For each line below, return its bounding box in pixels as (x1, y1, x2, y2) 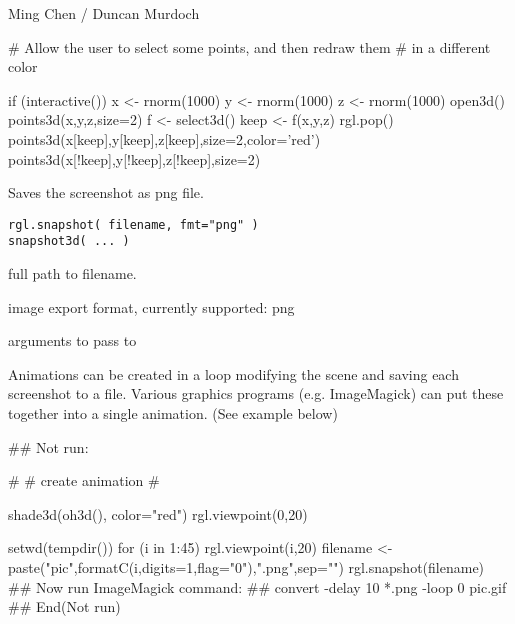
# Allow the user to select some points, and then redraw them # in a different (8, 36, 491, 57)
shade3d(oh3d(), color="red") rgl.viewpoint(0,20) (8, 503, 308, 524)
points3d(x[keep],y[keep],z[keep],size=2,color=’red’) (8, 128, 321, 149)
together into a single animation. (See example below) (8, 403, 338, 424)
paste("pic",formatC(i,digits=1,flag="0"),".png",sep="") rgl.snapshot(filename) (8, 557, 485, 577)
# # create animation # (8, 470, 160, 491)
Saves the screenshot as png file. (8, 182, 204, 203)
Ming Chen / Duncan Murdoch (8, 3, 200, 23)
